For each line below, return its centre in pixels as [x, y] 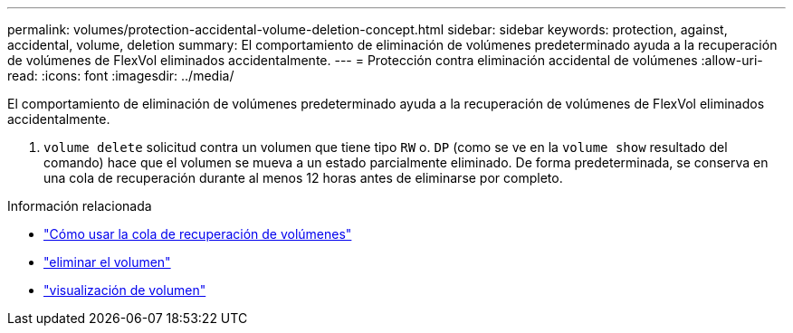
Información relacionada [80, 206]
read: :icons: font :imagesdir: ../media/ [121, 76]
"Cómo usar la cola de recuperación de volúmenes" [198, 234]
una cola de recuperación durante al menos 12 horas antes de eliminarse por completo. [303, 178]
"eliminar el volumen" [107, 262]
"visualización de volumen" [125, 290]
